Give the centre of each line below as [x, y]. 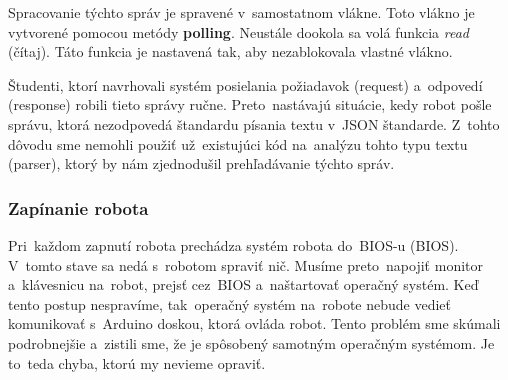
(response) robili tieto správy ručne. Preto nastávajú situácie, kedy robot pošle [250, 104]
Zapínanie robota [78, 207]
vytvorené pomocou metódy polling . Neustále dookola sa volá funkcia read [238, 31]
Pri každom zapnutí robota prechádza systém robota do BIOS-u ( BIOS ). [233, 244]
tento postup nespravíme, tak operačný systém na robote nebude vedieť [229, 303]
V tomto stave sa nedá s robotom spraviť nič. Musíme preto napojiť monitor [245, 264]
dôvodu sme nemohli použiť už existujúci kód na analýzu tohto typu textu [238, 143]
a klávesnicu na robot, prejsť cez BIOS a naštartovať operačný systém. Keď [243, 284]
